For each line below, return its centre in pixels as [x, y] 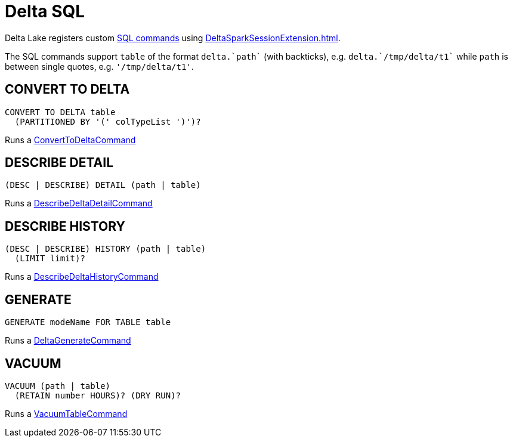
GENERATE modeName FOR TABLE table [88, 322]
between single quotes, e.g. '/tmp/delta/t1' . [99, 66]
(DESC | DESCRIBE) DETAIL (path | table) [103, 185]
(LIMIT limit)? [50, 259]
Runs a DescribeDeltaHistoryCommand [82, 277]
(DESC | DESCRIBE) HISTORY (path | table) [106, 249]
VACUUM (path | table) [58, 386]
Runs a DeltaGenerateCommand [68, 341]
